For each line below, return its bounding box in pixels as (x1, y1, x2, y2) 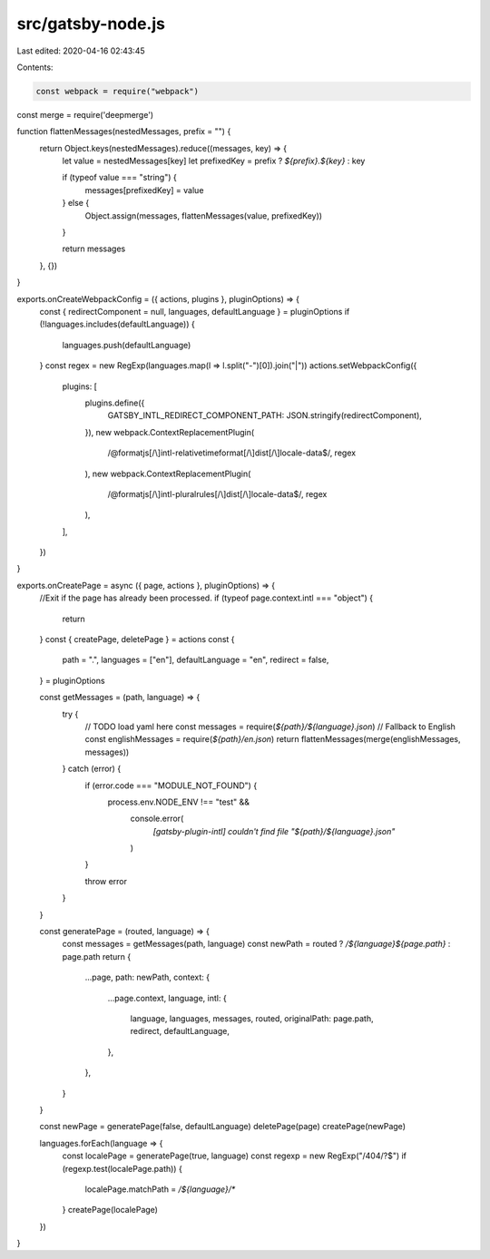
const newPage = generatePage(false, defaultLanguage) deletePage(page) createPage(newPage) (39, 1121, 406, 1132)
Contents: (16, 62, 54, 73)
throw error (84, 875, 127, 886)
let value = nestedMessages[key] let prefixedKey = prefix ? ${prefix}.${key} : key (62, 155, 366, 167)
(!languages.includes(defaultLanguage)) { (39, 318, 195, 330)
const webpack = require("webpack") (35, 86, 200, 96)
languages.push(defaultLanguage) (62, 339, 191, 350)
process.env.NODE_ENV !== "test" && (107, 796, 250, 807)
